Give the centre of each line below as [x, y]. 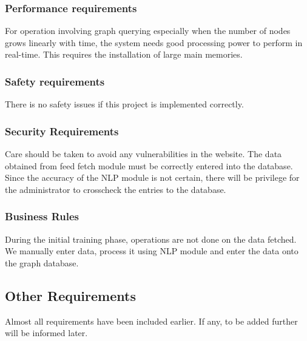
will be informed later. [46, 333]
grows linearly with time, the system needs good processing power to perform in [154, 42]
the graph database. [42, 262]
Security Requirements [62, 131]
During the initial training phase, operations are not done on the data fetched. [151, 239]
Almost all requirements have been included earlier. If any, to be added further [151, 321]
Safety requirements [55, 81]
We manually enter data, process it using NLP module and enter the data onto [152, 251]
